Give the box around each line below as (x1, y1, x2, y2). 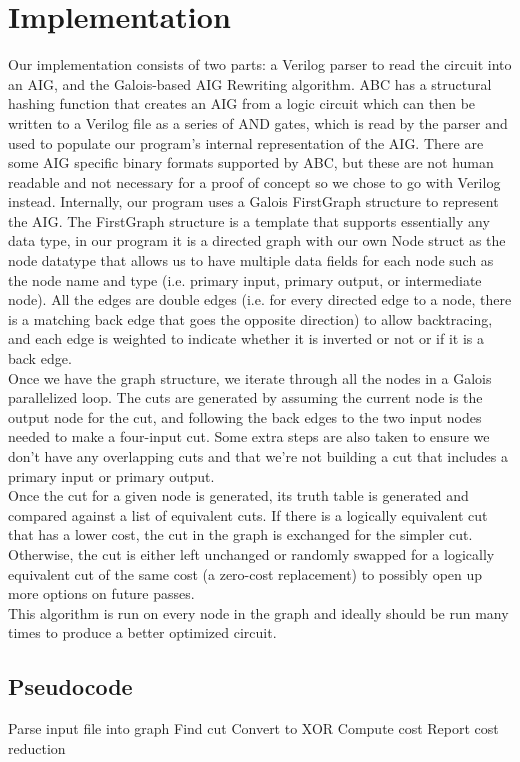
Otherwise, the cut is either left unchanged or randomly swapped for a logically (8, 543, 495, 564)
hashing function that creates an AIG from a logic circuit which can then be (8, 93, 476, 114)
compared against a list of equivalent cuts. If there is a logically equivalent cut (8, 504, 488, 525)
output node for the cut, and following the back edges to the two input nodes (8, 406, 482, 427)
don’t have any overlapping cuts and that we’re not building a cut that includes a (8, 446, 508, 466)
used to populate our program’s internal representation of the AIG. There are (8, 132, 484, 153)
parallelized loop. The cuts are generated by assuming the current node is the (8, 387, 483, 408)
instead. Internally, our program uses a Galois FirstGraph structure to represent (8, 191, 499, 212)
